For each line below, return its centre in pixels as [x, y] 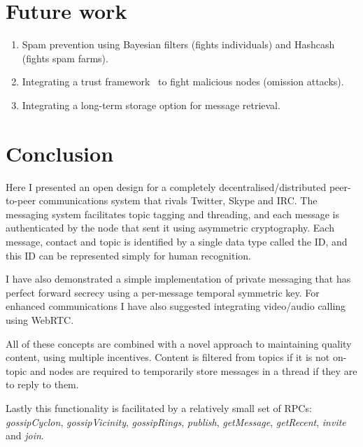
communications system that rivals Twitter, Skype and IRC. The [178, 200]
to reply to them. [42, 384]
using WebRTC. [40, 319]
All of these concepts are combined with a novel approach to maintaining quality [179, 343]
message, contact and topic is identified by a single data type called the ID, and [177, 241]
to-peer [21, 200]
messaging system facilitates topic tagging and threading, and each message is [172, 214]
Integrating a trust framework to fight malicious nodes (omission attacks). [183, 81]
